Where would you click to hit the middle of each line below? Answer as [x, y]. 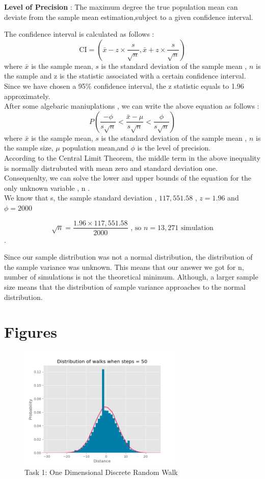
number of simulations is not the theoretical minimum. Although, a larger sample [131, 277]
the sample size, [29, 148]
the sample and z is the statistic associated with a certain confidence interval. [125, 76]
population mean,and [95, 148]
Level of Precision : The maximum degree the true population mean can [121, 7]
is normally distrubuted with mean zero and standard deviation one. [111, 168]
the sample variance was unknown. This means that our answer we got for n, [124, 267]
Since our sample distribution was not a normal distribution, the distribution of [128, 257]
